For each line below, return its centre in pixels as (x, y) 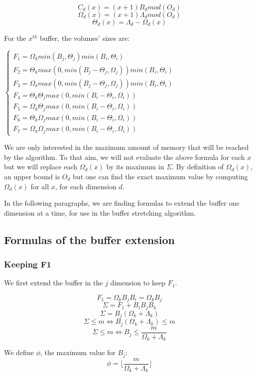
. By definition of (198, 167)
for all (40, 186)
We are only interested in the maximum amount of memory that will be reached (127, 147)
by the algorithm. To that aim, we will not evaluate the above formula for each (125, 157)
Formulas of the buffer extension (89, 239)
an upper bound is (32, 176)
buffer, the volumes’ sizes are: (85, 38)
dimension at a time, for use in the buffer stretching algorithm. (100, 212)
